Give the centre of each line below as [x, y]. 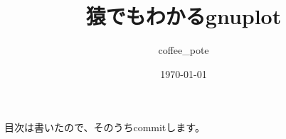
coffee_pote [184, 50]
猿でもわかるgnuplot [184, 16]
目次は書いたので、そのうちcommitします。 [105, 127]
